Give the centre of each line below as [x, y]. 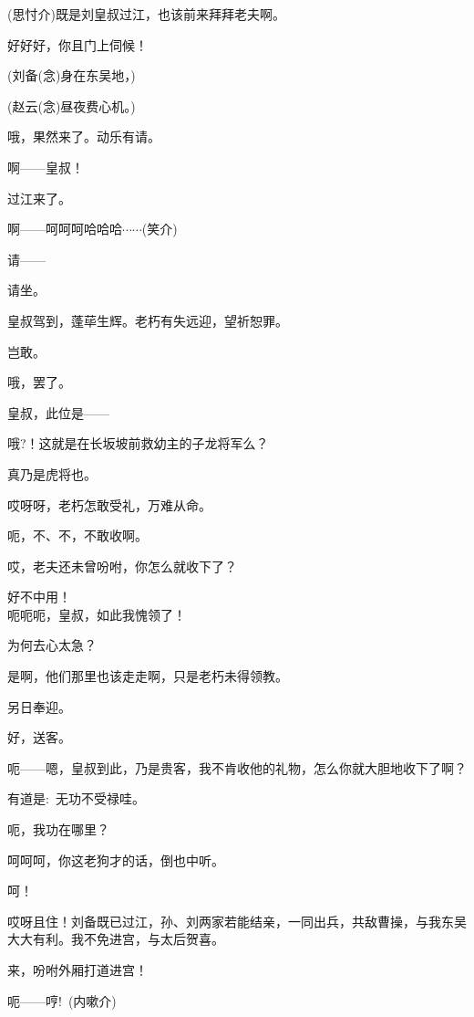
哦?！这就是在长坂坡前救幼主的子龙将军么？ [138, 443]
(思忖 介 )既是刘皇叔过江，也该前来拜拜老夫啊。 [146, 14]
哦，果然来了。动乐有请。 [84, 136]
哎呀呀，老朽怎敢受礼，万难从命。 [109, 504]
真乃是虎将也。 [52, 473]
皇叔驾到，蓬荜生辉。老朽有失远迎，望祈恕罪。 [148, 320]
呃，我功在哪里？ [58, 829]
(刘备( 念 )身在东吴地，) [72, 75]
